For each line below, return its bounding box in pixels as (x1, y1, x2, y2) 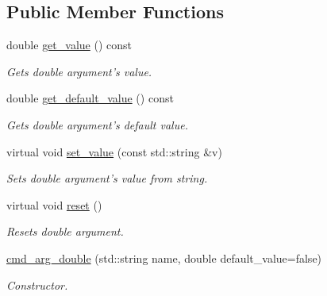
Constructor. (6, 276, 68, 293)
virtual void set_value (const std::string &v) (6, 143, 222, 160)
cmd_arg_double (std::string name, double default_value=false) (6, 249, 322, 266)
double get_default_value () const (6, 90, 174, 106)
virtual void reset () (6, 196, 102, 213)
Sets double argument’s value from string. (6, 170, 208, 186)
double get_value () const (6, 37, 132, 53)
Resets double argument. (6, 223, 124, 240)
